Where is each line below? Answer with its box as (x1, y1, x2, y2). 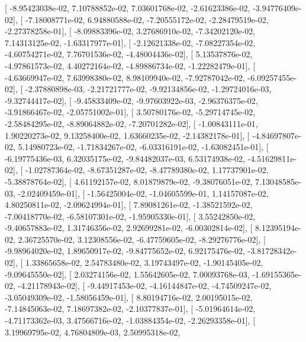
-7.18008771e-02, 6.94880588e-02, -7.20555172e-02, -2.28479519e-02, (25, 13, 269, 25)
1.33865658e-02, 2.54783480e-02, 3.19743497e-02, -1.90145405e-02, (25, 256, 263, 269)
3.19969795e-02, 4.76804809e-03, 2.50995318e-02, (5, 325, 181, 338)
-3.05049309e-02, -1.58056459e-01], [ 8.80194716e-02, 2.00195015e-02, (5, 291, 253, 303)
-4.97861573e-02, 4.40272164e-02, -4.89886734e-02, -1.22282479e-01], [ (5, 59, 256, 71)
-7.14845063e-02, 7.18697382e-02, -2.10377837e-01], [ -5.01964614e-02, (5, 302, 256, 315)
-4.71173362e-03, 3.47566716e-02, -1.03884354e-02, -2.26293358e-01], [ (5, 314, 256, 327)
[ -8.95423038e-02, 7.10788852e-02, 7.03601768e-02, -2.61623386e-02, (5, 2, 250, 14)
